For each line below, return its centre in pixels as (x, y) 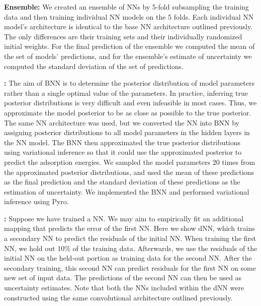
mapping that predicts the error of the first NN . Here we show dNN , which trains (129, 228)
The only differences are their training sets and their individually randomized (123, 36)
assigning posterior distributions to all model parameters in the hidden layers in (127, 132)
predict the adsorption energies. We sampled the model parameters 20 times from (130, 162)
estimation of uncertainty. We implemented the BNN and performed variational (127, 191)
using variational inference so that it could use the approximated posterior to (123, 152)
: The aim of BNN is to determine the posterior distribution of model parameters (129, 83)
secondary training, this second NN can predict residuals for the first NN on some (130, 267)
